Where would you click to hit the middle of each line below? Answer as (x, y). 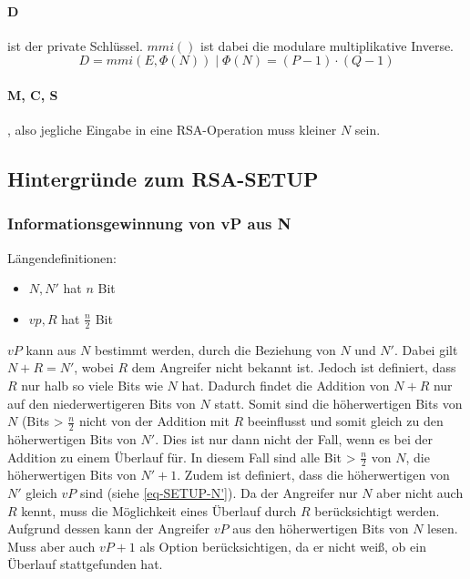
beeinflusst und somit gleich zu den (345, 421)
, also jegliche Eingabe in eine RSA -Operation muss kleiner (172, 130)
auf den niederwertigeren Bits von (102, 403)
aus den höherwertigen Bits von (321, 528)
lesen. (443, 528)
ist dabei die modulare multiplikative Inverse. (327, 45)
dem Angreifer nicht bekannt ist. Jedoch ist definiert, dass (294, 367)
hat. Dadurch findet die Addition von (286, 385)
